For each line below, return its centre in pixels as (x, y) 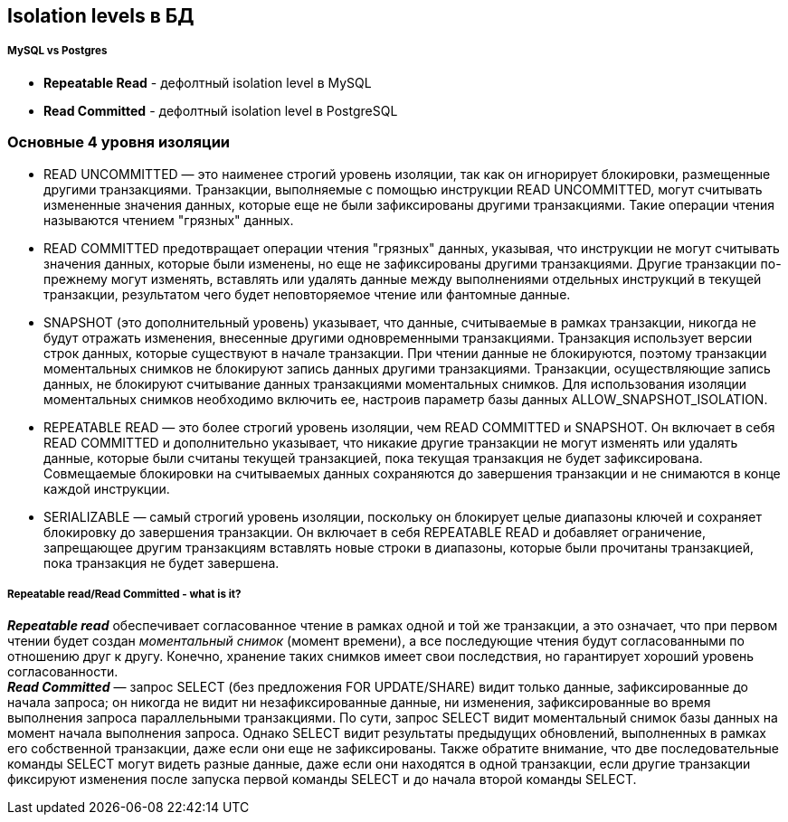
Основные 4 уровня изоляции (119, 142)
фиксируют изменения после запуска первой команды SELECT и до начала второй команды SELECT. (322, 779)
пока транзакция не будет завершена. (161, 562)
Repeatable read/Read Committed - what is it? (124, 594)
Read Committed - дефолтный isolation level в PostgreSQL (221, 110)
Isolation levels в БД (101, 16)
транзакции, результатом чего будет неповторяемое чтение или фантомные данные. (307, 294)
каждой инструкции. (107, 488)
